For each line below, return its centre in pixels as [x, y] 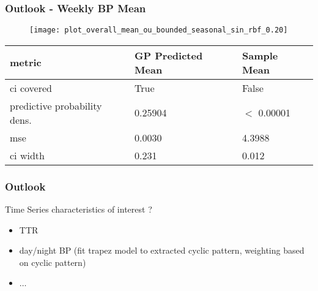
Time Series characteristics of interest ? [79, 209]
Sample [260, 55]
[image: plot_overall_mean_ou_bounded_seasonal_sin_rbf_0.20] [159, 30]
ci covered [31, 88]
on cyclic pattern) [53, 262]
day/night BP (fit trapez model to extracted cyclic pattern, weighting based [162, 250]
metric [26, 62]
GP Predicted [169, 55]
